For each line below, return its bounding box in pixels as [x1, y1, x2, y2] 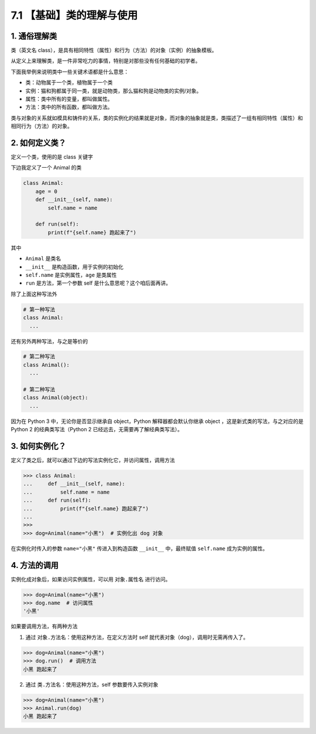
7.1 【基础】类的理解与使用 [11, 9, 138, 22]
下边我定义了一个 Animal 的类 [11, 164, 82, 171]
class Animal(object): [23, 394, 88, 401]
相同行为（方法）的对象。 [11, 123, 73, 130]
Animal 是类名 [25, 255, 61, 262]
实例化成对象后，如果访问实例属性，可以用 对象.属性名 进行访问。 [11, 576, 171, 583]
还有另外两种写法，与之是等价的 [11, 337, 88, 344]
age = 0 [35, 188, 58, 195]
